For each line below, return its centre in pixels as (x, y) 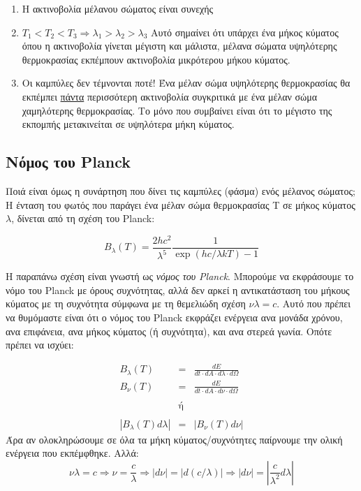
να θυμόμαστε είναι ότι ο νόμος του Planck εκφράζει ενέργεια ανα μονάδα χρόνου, (174, 317)
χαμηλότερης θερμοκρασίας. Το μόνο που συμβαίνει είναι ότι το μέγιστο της (177, 110)
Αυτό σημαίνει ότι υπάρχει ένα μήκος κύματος (245, 32)
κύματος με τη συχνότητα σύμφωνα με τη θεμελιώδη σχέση (126, 303)
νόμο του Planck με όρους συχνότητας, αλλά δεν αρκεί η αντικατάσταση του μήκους (178, 290)
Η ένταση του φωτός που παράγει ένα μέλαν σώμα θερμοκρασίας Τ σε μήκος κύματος (180, 204)
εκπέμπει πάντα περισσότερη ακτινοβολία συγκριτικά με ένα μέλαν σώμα (170, 96)
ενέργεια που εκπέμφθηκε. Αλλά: (72, 453)
